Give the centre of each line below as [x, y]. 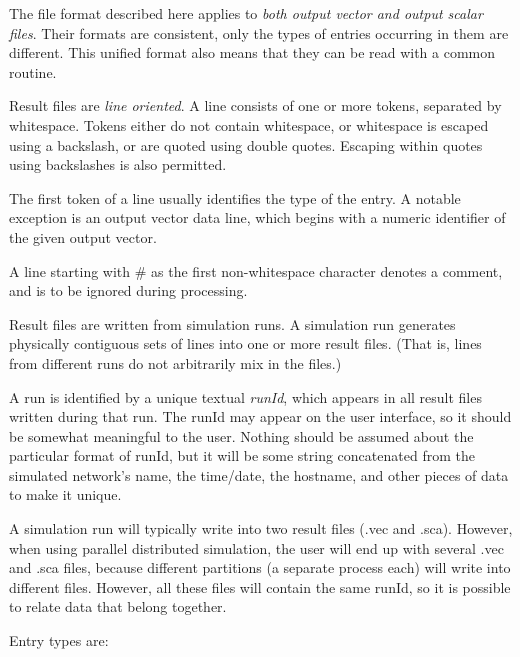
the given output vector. [83, 236]
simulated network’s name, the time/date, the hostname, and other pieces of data [259, 474]
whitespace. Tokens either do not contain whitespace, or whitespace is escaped [249, 124]
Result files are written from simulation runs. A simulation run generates [232, 323]
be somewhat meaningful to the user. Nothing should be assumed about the [241, 435]
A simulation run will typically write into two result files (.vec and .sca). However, [261, 528]
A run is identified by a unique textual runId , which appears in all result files [245, 396]
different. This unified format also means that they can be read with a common [252, 52]
